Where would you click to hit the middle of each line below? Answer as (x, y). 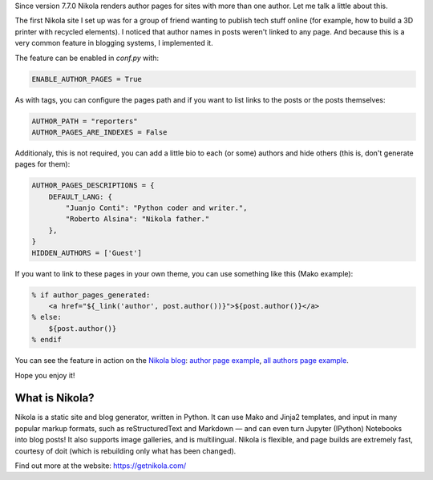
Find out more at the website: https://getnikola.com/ (101, 466)
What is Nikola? (55, 398)
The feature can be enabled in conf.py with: (87, 58)
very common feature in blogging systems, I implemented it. (114, 43)
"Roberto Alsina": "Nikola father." (138, 219)
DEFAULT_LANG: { (80, 197)
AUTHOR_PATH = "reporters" (85, 121)
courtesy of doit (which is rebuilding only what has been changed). (125, 451)
